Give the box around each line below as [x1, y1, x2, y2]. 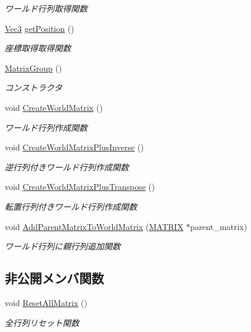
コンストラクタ [5, 81, 63, 94]
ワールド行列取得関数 [5, 2, 87, 14]
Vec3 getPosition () [5, 22, 74, 34]
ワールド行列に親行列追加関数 [5, 240, 120, 252]
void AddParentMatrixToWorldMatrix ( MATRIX [5, 220, 184, 232]
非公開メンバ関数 [5, 269, 104, 287]
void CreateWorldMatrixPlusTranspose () [5, 180, 155, 193]
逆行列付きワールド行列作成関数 [5, 160, 129, 173]
